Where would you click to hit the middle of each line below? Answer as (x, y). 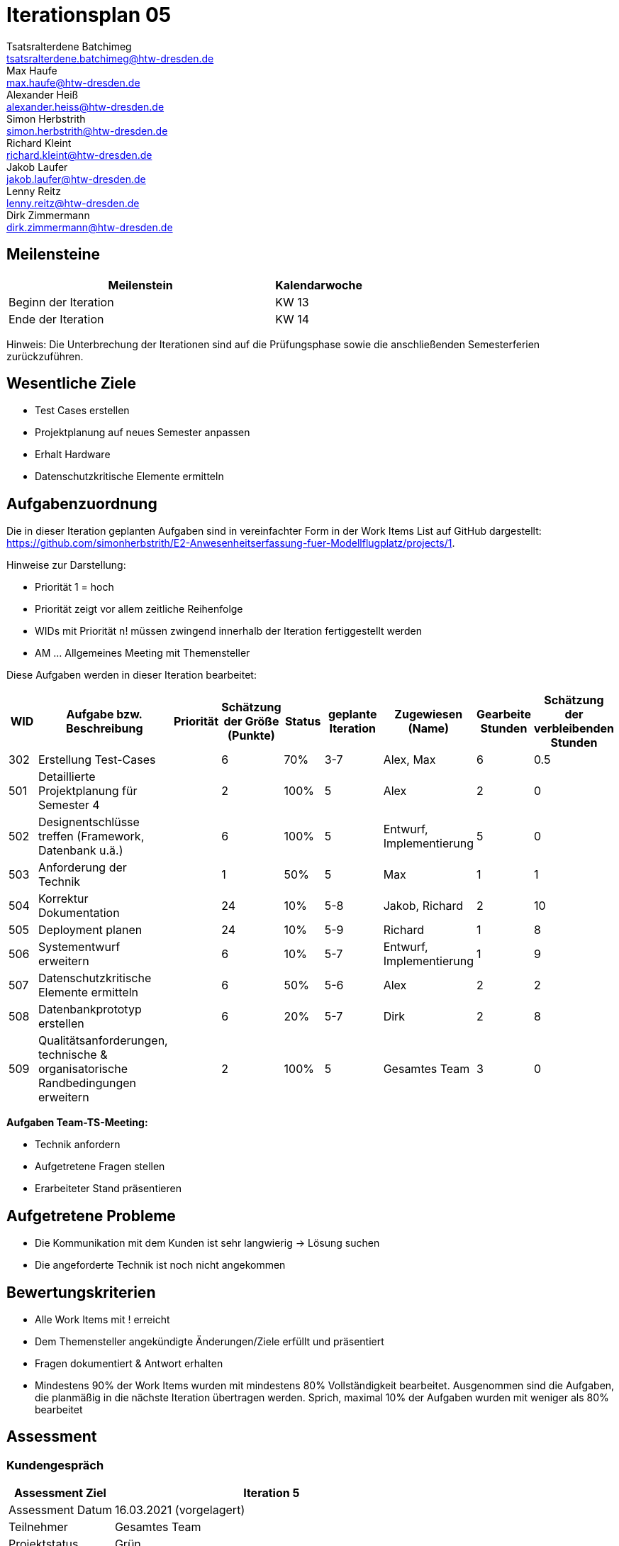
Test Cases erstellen (82, 411)
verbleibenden (574, 729)
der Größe (251, 722)
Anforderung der (82, 868)
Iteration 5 (272, 1493)
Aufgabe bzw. (104, 714)
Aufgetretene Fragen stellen (100, 1167)
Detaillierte (67, 777)
